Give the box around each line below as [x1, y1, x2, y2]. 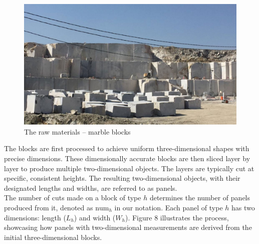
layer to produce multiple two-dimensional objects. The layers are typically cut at [4, 163, 254, 173]
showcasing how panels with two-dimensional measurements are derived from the [4, 222, 252, 232]
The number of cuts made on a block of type [4, 192, 141, 203]
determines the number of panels [149, 192, 250, 203]
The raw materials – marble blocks [24, 126, 131, 137]
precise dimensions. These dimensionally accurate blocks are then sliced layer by [4, 153, 250, 163]
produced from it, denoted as [4, 202, 93, 212]
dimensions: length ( [4, 212, 66, 222]
